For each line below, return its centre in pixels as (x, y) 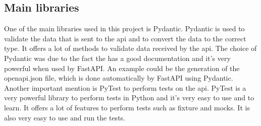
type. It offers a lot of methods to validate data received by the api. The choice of (130, 48)
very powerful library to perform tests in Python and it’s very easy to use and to (129, 98)
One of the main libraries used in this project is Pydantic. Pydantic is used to (124, 28)
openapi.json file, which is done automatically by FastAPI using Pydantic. (119, 78)
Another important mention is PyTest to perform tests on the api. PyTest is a (125, 87)
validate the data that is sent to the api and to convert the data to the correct (125, 38)
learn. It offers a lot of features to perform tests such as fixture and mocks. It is (127, 107)
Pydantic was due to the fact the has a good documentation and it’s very (117, 58)
